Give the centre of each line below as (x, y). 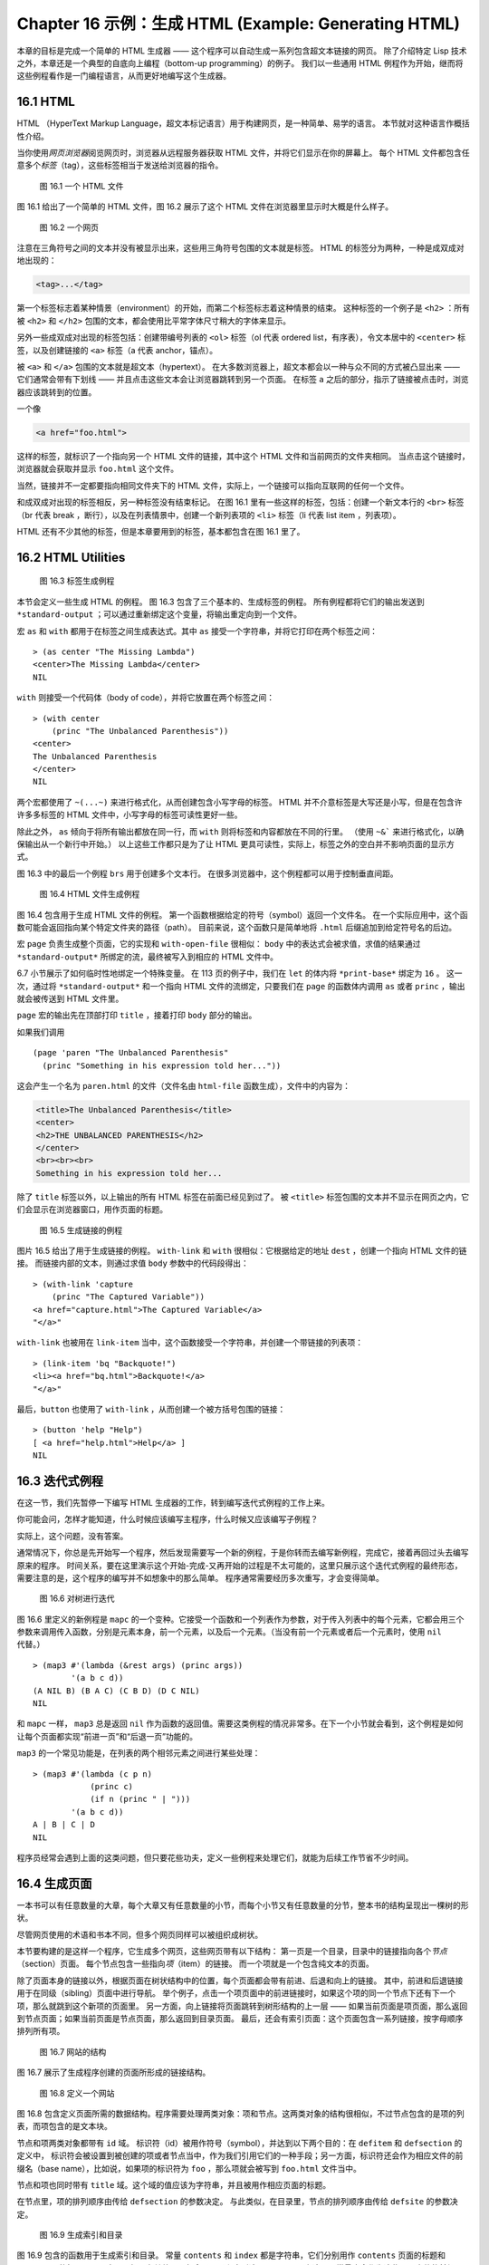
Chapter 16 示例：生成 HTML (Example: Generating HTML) (239, 24)
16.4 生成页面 (54, 1883)
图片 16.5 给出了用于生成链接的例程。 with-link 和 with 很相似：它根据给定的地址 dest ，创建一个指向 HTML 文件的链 (242, 1250)
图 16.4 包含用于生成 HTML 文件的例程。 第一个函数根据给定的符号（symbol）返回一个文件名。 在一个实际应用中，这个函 (242, 914)
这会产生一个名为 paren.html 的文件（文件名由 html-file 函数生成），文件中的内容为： (183, 1085)
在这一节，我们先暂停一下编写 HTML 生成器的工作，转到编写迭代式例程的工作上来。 (173, 1502)
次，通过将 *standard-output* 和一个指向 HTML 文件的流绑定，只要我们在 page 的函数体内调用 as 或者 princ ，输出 (241, 986)
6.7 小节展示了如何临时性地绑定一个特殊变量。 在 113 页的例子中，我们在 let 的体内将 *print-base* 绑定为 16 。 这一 (240, 973)
